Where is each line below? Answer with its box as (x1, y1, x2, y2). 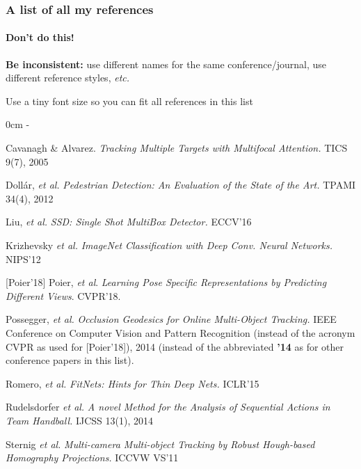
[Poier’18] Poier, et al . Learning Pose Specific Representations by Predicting (6, 275, 327, 289)
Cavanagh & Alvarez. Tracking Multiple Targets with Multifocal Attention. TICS (6, 141, 348, 155)
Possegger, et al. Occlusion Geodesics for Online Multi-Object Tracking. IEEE (6, 312, 337, 326)
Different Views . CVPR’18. (6, 288, 121, 303)
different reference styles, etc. (6, 70, 130, 85)
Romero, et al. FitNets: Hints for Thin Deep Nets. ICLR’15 (6, 376, 259, 390)
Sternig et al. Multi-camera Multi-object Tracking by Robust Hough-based (6, 436, 315, 451)
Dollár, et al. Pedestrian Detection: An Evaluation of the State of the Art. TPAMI (6, 177, 356, 192)
